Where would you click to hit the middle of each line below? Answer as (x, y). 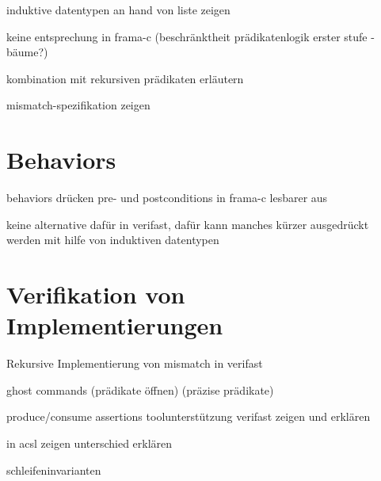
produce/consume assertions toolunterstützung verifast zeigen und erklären (189, 416)
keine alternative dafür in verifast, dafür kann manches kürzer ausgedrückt (188, 224)
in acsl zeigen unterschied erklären (90, 443)
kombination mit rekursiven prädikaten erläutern (125, 78)
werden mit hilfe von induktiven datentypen (113, 240)
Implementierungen (115, 325)
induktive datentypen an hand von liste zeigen (118, 10)
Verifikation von (96, 294)
